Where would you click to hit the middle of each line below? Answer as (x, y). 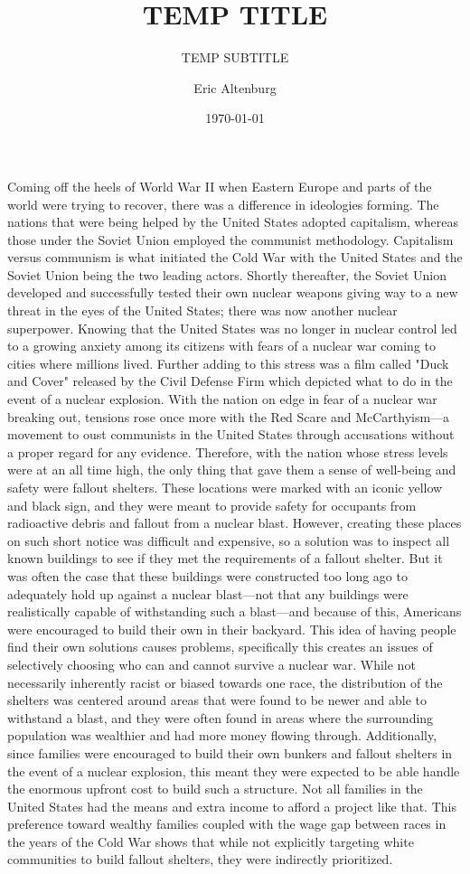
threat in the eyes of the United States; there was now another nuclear (202, 310)
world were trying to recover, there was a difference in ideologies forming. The (223, 204)
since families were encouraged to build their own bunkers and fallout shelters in (230, 752)
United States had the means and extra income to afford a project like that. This (232, 806)
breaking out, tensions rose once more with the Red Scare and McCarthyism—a (229, 416)
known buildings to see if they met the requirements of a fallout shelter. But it (225, 558)
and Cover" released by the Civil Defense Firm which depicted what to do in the (230, 381)
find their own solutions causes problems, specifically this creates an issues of (220, 647)
